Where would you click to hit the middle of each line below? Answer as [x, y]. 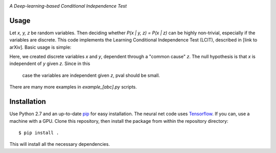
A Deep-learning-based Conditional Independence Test [68, 6]
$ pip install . [39, 133]
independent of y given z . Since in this [50, 63]
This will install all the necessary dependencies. [60, 144]
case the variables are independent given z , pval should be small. [91, 75]
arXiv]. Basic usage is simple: [40, 47]
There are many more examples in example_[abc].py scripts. [73, 87]
